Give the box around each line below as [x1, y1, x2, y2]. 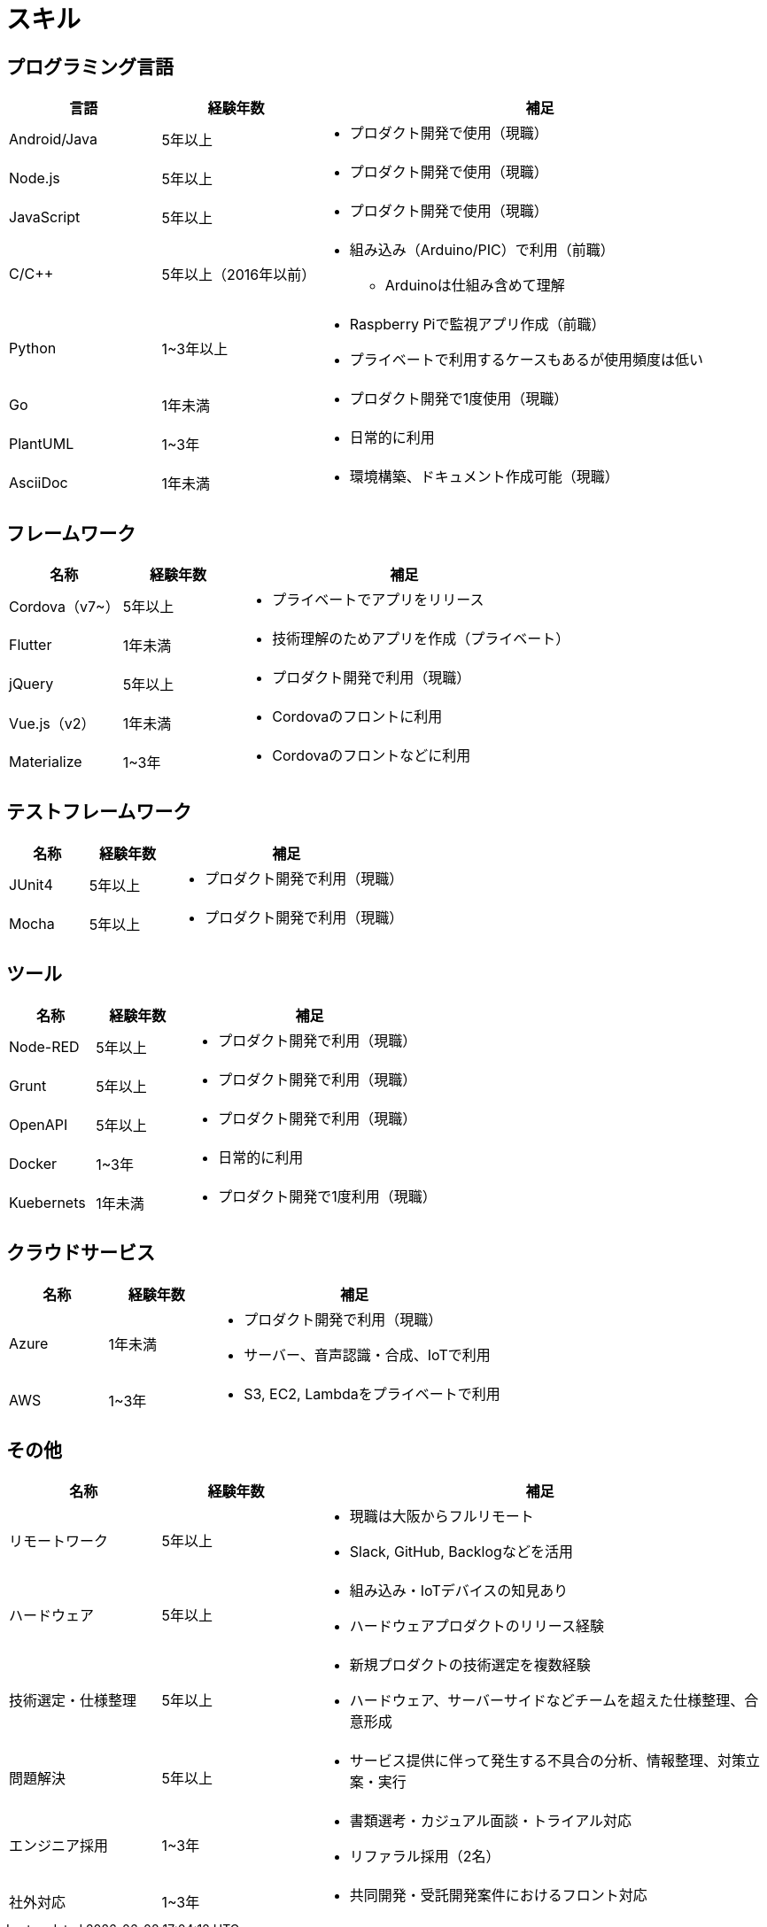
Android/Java [9, 130, 97, 149]
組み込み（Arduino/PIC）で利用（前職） [349, 241, 615, 259]
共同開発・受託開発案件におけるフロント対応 [349, 1886, 647, 1905]
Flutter [9, 636, 52, 654]
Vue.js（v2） [9, 715, 96, 733]
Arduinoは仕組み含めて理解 [384, 276, 565, 295]
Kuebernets [9, 1193, 86, 1211]
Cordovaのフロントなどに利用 [272, 747, 471, 765]
